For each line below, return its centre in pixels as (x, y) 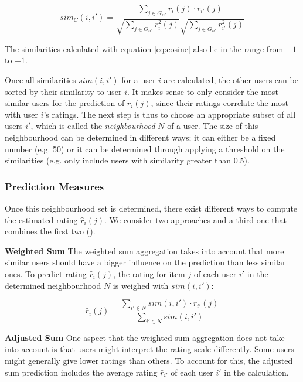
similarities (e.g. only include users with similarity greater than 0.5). (127, 160)
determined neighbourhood (53, 285)
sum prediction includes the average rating (81, 372)
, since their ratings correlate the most (220, 103)
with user (21, 114)
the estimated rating (41, 219)
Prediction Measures (55, 186)
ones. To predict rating (46, 273)
